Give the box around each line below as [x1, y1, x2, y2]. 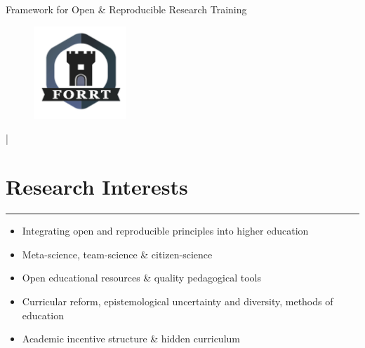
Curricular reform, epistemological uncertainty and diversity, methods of [22, 293, 333, 308]
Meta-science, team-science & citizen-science [22, 246, 213, 261]
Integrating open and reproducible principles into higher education [22, 223, 309, 238]
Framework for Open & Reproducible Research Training [6, 2, 247, 16]
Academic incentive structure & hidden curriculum [22, 331, 240, 346]
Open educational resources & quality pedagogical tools [22, 270, 262, 285]
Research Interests [6, 172, 188, 201]
